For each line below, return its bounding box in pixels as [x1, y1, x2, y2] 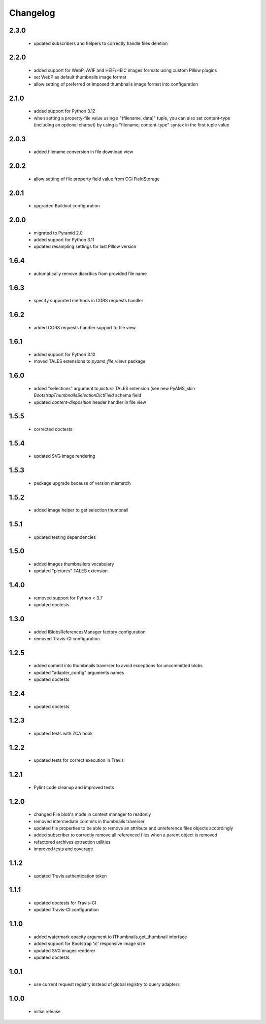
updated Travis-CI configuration [33, 906, 99, 913]
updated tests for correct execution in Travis [33, 757, 124, 763]
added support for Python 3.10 [33, 351, 96, 357]
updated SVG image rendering [33, 453, 96, 459]
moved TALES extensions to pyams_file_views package [33, 358, 146, 364]
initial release [33, 1008, 61, 1014]
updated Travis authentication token [33, 873, 107, 879]
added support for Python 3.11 [33, 236, 95, 242]
